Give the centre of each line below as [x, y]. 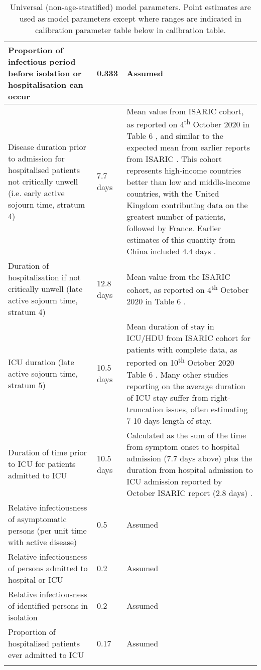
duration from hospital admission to [190, 469]
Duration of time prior [47, 452]
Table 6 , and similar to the [175, 136]
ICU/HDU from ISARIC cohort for [189, 338]
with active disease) [43, 542]
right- [221, 397]
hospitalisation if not [44, 277]
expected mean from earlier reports [188, 147]
